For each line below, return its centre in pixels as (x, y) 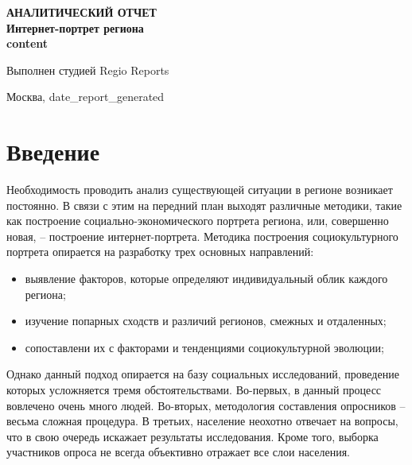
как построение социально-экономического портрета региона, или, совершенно (198, 221)
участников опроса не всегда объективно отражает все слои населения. (178, 452)
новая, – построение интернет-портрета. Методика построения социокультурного (202, 236)
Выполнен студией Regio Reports (88, 70)
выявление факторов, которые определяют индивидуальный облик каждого (206, 279)
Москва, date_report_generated (86, 97)
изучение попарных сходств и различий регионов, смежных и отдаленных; (206, 321)
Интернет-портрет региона (75, 27)
